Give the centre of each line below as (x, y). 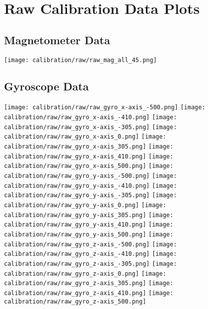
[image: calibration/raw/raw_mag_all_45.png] (80, 60)
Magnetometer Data (57, 39)
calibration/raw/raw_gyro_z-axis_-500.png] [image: (91, 244)
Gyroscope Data (46, 86)
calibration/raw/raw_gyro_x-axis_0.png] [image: (85, 137)
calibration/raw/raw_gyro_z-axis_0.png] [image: (85, 273)
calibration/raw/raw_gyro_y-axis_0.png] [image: (85, 205)
